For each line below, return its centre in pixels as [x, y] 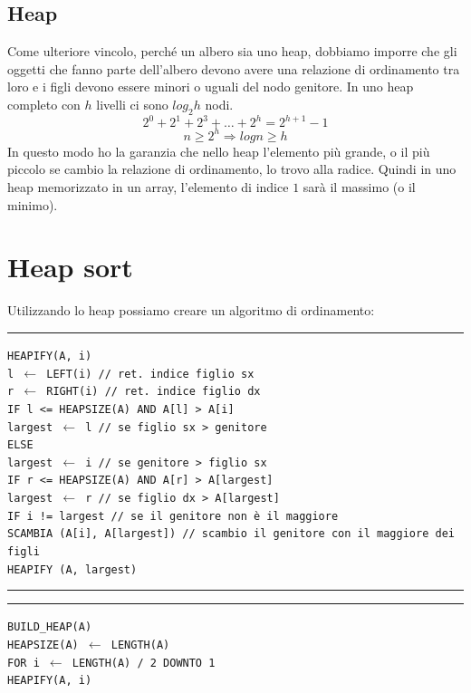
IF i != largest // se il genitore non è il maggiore [173, 516]
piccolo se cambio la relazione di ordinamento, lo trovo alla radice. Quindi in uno [232, 169]
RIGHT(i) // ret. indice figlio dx [154, 392]
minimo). [33, 204]
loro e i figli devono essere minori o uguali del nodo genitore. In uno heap [211, 87]
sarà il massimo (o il [359, 186]
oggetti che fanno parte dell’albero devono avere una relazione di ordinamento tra [234, 68]
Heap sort [70, 267]
